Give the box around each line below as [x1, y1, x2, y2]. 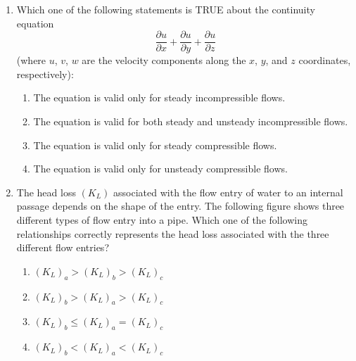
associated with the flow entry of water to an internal [113, 184, 343, 199]
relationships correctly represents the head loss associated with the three [16, 226, 329, 241]
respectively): [16, 66, 74, 81]
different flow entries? [16, 240, 109, 255]
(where [16, 53, 46, 68]
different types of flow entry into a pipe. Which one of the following [16, 213, 307, 227]
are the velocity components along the [82, 53, 246, 68]
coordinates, [298, 53, 351, 68]
